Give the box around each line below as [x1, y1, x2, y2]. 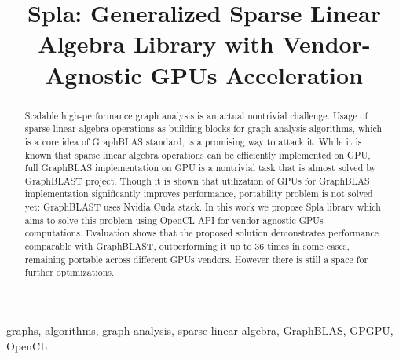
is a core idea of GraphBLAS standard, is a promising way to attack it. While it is [24, 134, 362, 148]
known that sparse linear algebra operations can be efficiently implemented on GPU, [24, 148, 371, 161]
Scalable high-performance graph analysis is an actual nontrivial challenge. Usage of [24, 108, 368, 122]
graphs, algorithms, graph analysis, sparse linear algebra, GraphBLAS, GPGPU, [6, 322, 394, 339]
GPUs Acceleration [150, 58, 363, 90]
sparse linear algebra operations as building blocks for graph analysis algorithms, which [24, 122, 383, 135]
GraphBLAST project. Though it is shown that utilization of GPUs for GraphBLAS [24, 174, 370, 187]
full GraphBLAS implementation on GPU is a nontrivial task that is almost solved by [24, 161, 376, 174]
